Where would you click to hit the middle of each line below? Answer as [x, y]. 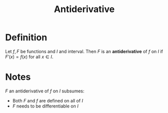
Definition [26, 37]
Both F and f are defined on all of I [48, 100]
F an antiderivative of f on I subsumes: [45, 91]
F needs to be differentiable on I [45, 106]
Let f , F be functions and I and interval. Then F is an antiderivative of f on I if [84, 51]
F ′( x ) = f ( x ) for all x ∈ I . [29, 57]
